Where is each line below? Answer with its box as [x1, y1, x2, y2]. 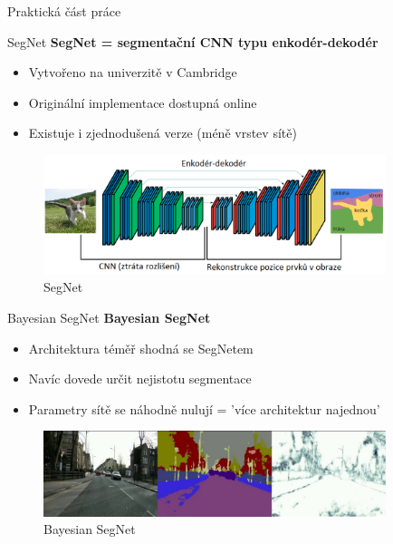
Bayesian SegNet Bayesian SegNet [7, 307, 211, 326]
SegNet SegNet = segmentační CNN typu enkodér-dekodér [7, 32, 379, 51]
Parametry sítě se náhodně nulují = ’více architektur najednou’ [28, 399, 380, 418]
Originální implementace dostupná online [28, 92, 257, 112]
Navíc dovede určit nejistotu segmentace [28, 369, 252, 388]
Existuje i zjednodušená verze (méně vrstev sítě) [28, 123, 297, 142]
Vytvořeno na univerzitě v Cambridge [28, 63, 237, 82]
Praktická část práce [7, 2, 121, 20]
